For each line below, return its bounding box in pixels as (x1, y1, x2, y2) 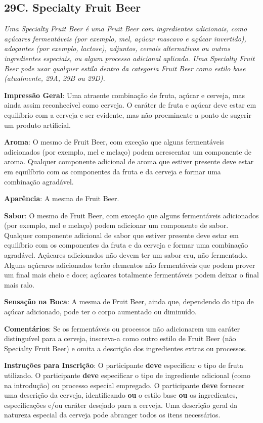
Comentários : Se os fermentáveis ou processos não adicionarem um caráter (4, 323, 240, 334)
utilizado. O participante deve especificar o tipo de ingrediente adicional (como (4, 370, 250, 381)
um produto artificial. (4, 119, 71, 130)
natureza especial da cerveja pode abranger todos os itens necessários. (4, 409, 221, 420)
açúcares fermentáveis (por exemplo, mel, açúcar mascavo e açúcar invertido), (4, 33, 246, 43)
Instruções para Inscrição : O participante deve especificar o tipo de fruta (4, 360, 243, 370)
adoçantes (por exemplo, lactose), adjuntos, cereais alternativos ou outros (4, 43, 230, 54)
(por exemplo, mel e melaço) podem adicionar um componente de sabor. (4, 220, 229, 230)
